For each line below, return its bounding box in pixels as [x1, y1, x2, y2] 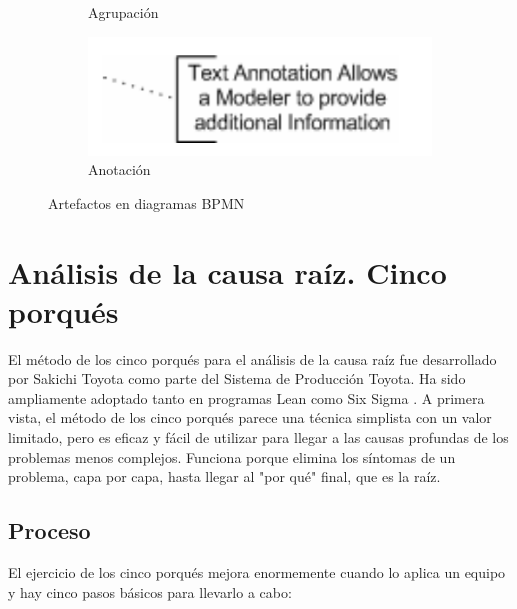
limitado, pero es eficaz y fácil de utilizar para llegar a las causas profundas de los [8, 427, 509, 448]
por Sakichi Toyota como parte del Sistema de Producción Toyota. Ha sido [8, 368, 466, 389]
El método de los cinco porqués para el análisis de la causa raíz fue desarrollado [8, 348, 497, 369]
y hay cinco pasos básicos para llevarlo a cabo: [8, 581, 292, 602]
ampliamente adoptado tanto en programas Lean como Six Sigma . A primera [8, 387, 485, 408]
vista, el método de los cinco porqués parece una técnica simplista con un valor [8, 407, 492, 428]
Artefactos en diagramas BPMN [48, 192, 245, 213]
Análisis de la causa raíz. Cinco [8, 251, 447, 292]
